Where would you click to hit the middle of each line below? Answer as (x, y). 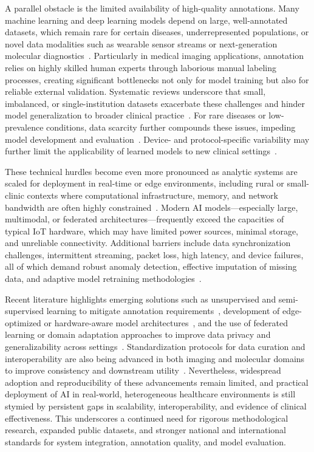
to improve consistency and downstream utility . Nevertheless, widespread (143, 370)
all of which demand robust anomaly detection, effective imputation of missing (151, 266)
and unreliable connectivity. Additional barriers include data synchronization (148, 243)
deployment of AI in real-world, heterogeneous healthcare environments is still (150, 394)
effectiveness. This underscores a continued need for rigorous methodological (147, 418)
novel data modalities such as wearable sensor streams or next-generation (141, 43)
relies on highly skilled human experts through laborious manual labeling (141, 67)
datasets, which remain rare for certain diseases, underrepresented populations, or (157, 32)
